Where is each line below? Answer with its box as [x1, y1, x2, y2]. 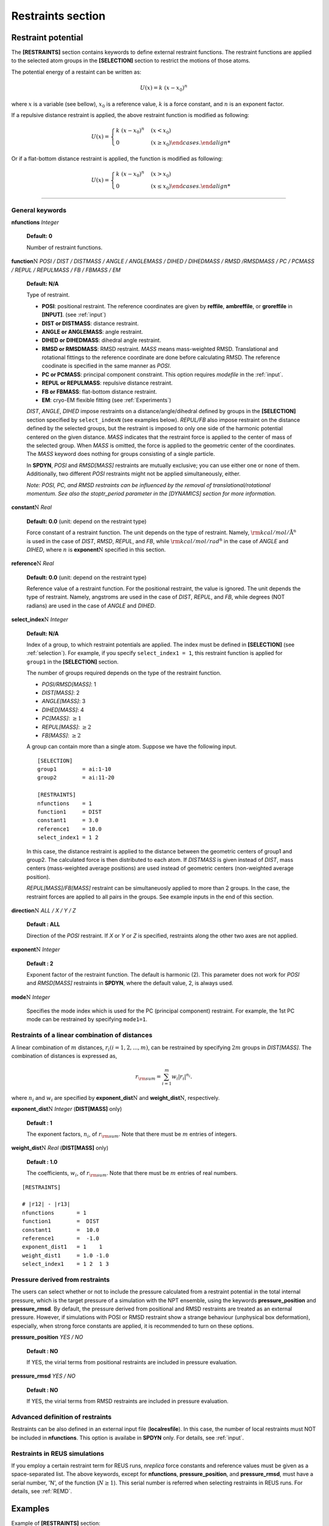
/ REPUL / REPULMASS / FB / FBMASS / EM [11, 266, 121, 273]
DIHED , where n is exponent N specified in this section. [26, 546, 166, 553]
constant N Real [11, 504, 52, 511]
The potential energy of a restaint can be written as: [11, 68, 141, 76]
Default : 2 [26, 960, 54, 967]
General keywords [11, 206, 67, 214]
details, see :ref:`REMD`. [11, 1488, 73, 1495]
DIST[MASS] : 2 [41, 689, 80, 696]
